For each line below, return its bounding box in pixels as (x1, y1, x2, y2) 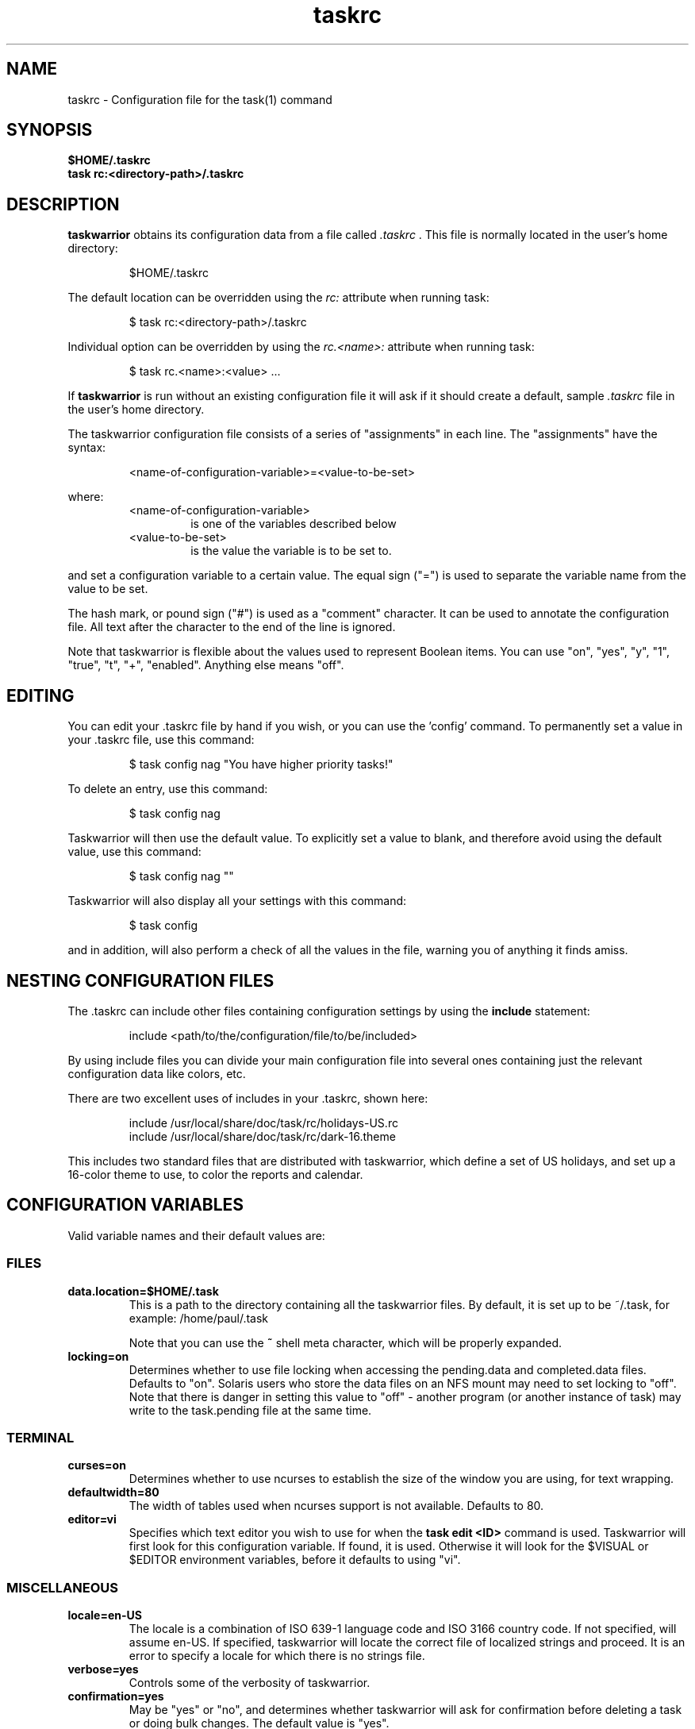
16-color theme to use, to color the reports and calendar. (67, 1167, 363, 1181)
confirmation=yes (67, 1689, 164, 1704)
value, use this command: (67, 845, 202, 859)
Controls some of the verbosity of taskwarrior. (129, 1676, 371, 1690)
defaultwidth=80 (67, 1485, 159, 1500)
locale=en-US (67, 1608, 142, 1623)
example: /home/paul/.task (129, 1311, 269, 1325)
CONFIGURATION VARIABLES (6, 1195, 244, 1215)
